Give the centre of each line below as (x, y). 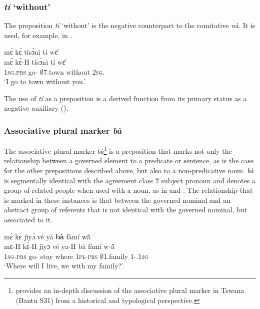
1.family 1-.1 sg (126, 256)
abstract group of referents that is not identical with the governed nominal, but (126, 210)
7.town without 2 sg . (74, 71)
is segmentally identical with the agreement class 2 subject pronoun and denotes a (130, 180)
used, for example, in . (38, 35)
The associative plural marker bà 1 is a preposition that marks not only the (118, 150)
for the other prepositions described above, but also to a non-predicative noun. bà (129, 171)
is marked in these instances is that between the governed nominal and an (117, 200)
